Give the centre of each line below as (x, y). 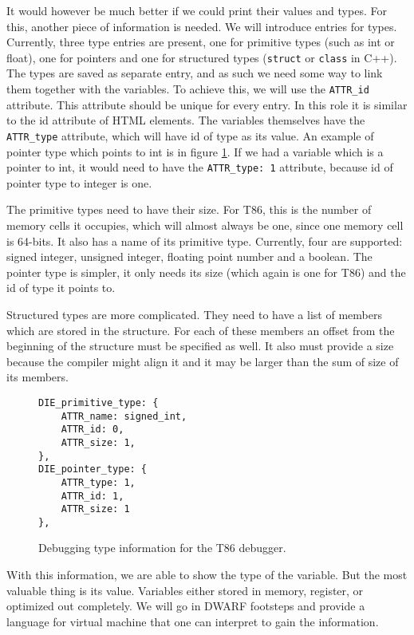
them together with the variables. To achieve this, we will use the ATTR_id (188, 89)
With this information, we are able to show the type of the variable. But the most (207, 575)
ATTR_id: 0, (93, 430)
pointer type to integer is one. (79, 182)
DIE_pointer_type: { (93, 469)
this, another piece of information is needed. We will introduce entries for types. (202, 26)
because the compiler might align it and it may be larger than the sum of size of (203, 361)
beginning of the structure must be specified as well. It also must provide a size (200, 346)
